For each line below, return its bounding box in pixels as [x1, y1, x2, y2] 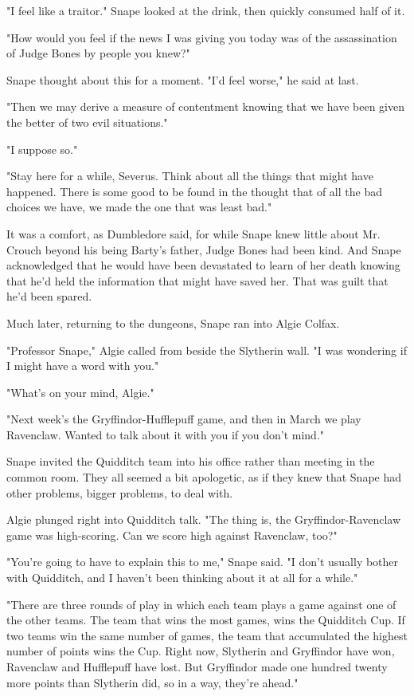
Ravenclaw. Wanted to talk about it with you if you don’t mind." [6, 426, 325, 442]
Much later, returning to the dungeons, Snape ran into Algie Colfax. [6, 314, 340, 331]
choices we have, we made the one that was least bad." [6, 199, 272, 215]
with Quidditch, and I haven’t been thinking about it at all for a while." [6, 569, 358, 586]
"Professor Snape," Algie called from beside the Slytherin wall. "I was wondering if [6, 341, 407, 358]
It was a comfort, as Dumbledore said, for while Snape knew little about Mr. [6, 225, 381, 242]
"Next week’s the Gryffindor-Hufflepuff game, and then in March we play [6, 411, 361, 427]
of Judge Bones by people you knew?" [6, 45, 190, 61]
